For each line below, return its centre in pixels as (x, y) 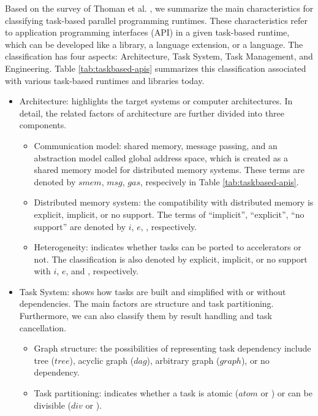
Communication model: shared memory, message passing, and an (156, 145)
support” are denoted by (80, 226)
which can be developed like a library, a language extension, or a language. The (154, 44)
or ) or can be (286, 393)
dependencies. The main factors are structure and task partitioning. (146, 303)
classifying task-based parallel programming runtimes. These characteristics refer (157, 20)
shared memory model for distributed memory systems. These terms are (169, 170)
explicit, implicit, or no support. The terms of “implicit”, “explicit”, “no (169, 214)
